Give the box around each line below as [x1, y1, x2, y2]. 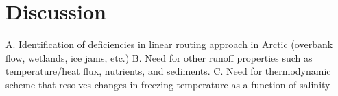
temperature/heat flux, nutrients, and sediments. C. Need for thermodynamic [5, 64, 331, 78]
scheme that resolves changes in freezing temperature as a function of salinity [5, 77, 330, 91]
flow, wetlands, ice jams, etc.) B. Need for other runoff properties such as [5, 50, 313, 64]
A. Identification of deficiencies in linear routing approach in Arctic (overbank [5, 37, 333, 51]
